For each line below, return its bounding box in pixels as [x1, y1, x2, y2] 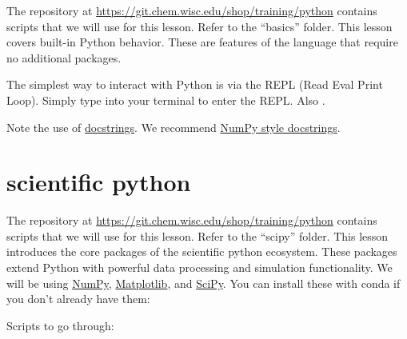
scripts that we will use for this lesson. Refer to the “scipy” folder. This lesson [6, 227, 389, 244]
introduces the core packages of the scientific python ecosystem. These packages [6, 243, 397, 260]
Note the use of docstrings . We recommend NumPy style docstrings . [6, 118, 341, 135]
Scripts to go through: [6, 317, 114, 333]
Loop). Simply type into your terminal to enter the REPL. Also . [6, 91, 325, 108]
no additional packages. [6, 49, 122, 66]
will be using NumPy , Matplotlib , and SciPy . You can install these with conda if [6, 274, 401, 291]
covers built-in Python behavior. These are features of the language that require [6, 34, 398, 50]
